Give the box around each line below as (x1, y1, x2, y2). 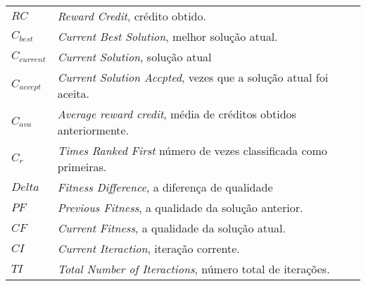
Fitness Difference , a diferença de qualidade (57, 179, 273, 195)
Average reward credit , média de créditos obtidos (57, 106, 296, 122)
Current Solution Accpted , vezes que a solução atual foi (57, 69, 329, 85)
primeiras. (57, 158, 107, 175)
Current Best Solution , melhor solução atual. (57, 28, 278, 44)
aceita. (57, 85, 90, 101)
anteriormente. (57, 122, 130, 138)
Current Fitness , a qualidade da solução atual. (57, 220, 286, 236)
